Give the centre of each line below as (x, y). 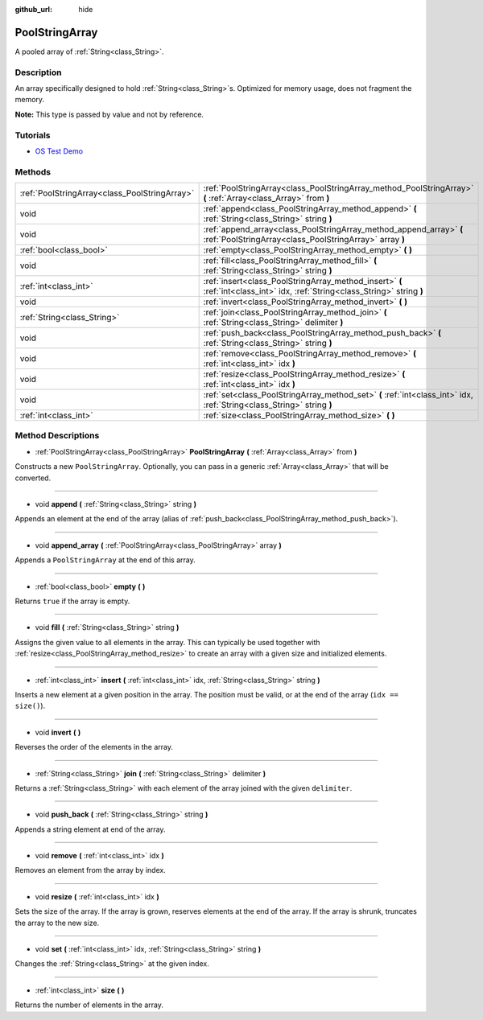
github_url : (33, 9)
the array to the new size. (57, 923)
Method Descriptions (57, 436)
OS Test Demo (59, 151)
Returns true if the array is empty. (72, 601)
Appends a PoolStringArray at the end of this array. (105, 560)
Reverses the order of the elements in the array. (94, 747)
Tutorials (33, 135)
